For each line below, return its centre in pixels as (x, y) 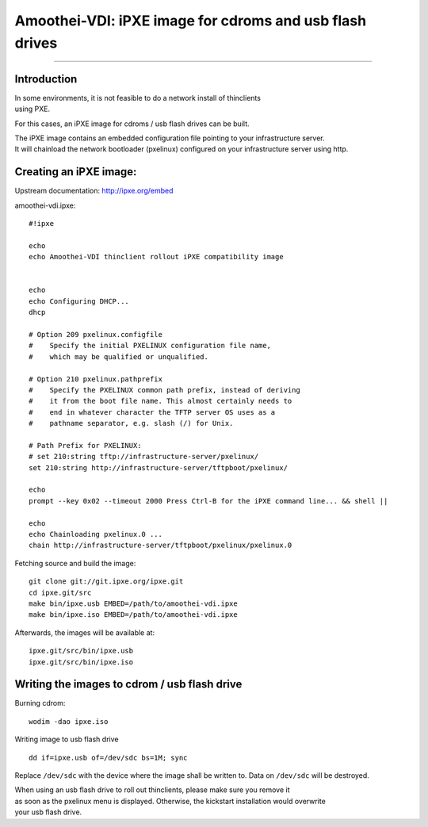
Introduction (46, 79)
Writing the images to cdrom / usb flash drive (128, 685)
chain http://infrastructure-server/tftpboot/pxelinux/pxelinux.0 (160, 546)
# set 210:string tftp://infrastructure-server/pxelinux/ (144, 457)
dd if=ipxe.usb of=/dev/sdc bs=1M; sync (108, 758)
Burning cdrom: (40, 703)
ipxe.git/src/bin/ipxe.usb (81, 651)
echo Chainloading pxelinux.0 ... (96, 534)
